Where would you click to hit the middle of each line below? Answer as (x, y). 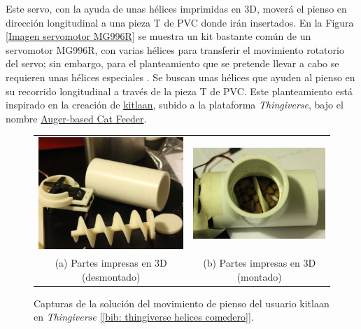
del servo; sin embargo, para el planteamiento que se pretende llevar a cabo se (172, 63)
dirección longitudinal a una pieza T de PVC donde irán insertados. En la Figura (180, 22)
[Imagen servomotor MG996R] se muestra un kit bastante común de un (158, 36)
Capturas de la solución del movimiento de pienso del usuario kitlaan (182, 303)
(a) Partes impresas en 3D (111, 263)
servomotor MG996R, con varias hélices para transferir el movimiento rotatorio (175, 49)
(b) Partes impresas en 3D (260, 263)
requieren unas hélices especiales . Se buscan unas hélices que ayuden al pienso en (180, 77)
